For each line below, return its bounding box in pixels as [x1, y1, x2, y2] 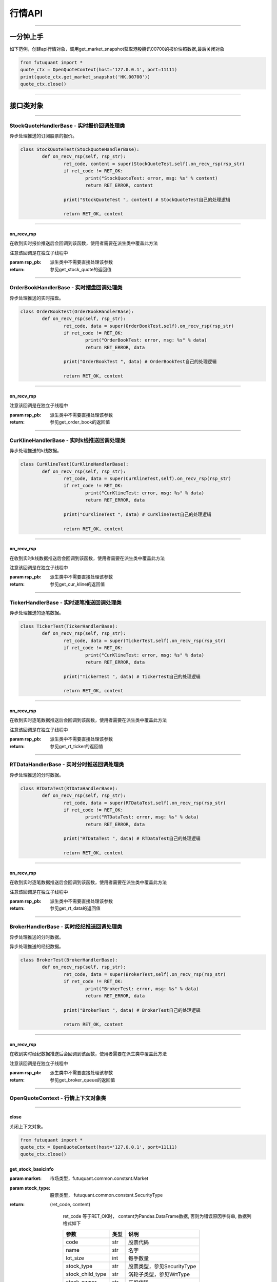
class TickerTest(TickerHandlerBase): [20, 623, 118, 629]
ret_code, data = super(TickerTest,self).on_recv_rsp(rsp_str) [63, 637, 226, 644]
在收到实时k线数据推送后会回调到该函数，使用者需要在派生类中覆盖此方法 [9, 555, 165, 561]
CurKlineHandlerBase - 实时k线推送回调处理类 [9, 436, 126, 444]
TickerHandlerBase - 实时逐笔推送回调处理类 [9, 599, 122, 606]
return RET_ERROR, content [85, 182, 153, 188]
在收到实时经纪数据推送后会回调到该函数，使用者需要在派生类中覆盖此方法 [9, 1051, 167, 1057]
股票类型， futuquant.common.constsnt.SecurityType [50, 1192, 163, 1198]
